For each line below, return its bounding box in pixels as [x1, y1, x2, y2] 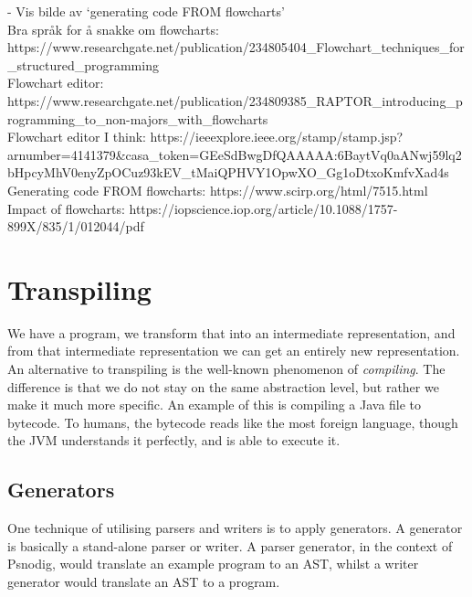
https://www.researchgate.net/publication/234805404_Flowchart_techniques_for [7, 37, 465, 57]
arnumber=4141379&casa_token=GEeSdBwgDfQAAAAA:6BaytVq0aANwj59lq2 [7, 144, 462, 164]
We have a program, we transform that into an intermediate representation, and [7, 323, 456, 342]
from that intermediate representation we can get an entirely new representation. [7, 341, 460, 360]
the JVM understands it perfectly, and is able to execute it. [7, 431, 341, 450]
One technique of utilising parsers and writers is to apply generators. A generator [7, 518, 463, 538]
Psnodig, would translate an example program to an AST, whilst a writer [7, 554, 419, 573]
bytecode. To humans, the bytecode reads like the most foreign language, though [7, 412, 458, 432]
